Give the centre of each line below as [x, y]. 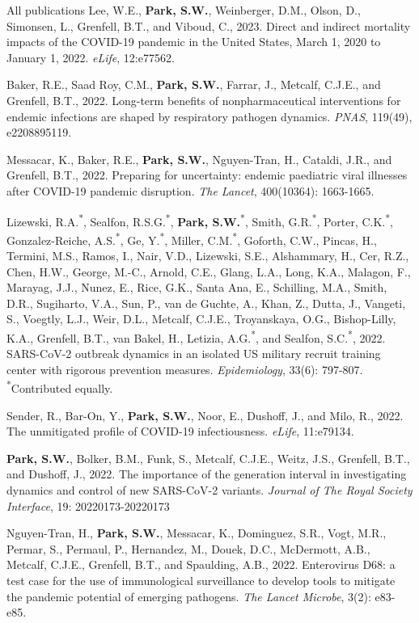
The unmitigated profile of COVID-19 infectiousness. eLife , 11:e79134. [180, 431]
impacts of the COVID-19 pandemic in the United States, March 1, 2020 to [194, 42]
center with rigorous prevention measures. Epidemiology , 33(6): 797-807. [185, 369]
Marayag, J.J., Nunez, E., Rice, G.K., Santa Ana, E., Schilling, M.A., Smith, [197, 287]
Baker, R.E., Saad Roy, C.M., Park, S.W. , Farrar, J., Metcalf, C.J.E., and [194, 84]
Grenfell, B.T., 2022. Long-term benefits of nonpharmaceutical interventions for [204, 100]
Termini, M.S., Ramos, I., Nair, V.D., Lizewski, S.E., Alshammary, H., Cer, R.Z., [208, 256]
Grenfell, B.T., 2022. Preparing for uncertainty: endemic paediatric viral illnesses [207, 175]
